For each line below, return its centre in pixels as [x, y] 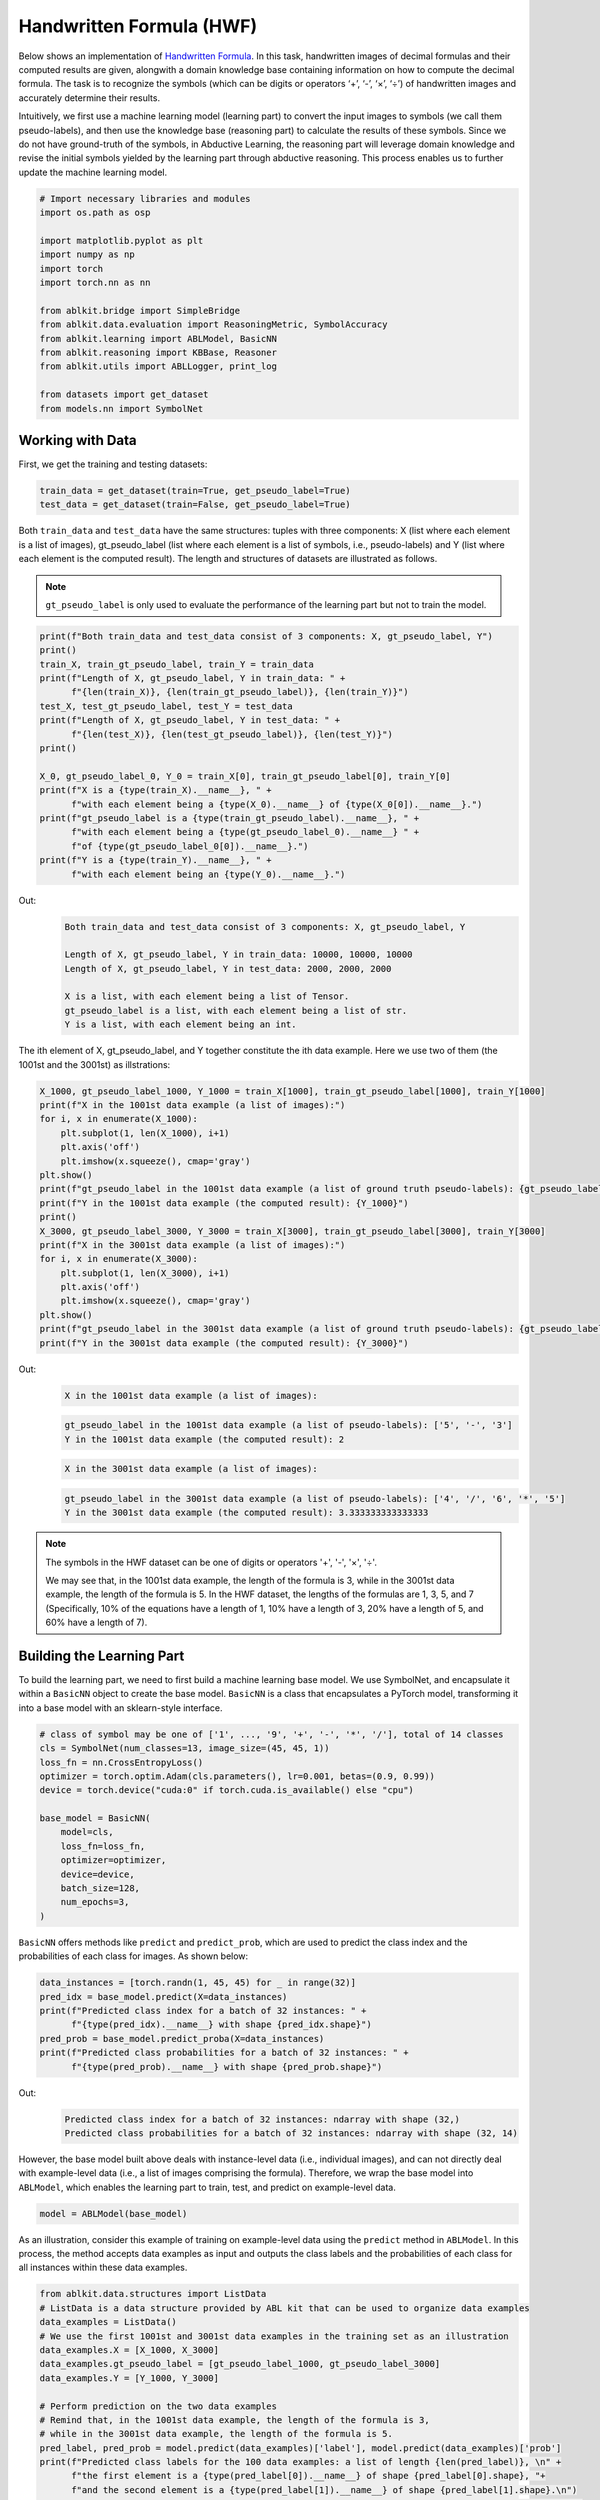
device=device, [97, 1874]
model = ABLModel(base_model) [113, 2213]
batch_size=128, [100, 1888]
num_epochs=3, [95, 1902]
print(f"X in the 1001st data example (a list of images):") [192, 1105]
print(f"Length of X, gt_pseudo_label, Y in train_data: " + [192, 678]
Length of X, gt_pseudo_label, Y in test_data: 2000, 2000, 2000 [228, 968]
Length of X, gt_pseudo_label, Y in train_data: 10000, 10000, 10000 [238, 954]
